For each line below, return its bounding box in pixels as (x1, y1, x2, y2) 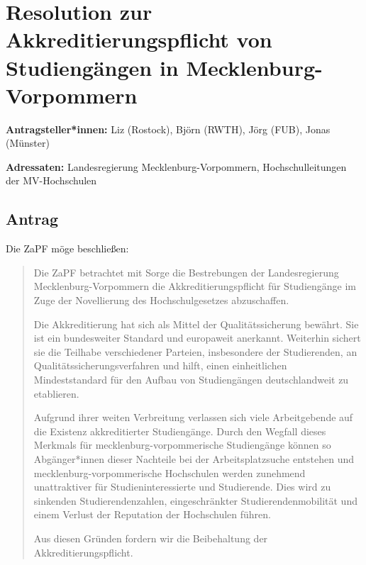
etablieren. (33, 386, 79, 401)
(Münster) (6, 135, 50, 150)
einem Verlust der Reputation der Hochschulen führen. (33, 507, 271, 522)
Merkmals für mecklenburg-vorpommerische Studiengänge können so (33, 437, 331, 452)
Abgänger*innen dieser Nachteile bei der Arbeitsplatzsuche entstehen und (33, 451, 354, 466)
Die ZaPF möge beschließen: (6, 241, 129, 256)
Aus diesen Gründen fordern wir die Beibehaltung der (33, 530, 268, 545)
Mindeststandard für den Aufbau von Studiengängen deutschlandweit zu (33, 372, 349, 387)
